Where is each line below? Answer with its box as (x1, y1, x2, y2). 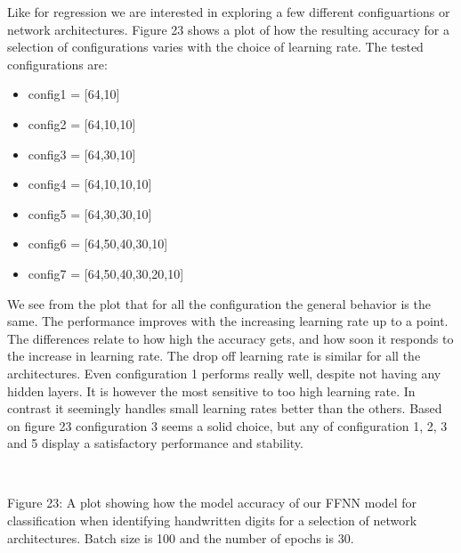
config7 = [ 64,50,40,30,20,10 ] (28, 264, 184, 282)
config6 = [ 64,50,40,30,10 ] (28, 234, 168, 253)
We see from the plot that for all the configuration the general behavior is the (7, 294, 431, 313)
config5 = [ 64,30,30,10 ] (28, 204, 152, 223)
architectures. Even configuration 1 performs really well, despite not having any (7, 363, 441, 382)
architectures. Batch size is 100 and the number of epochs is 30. (7, 528, 354, 547)
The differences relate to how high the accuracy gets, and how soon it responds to (7, 329, 454, 347)
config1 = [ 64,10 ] (28, 85, 120, 103)
